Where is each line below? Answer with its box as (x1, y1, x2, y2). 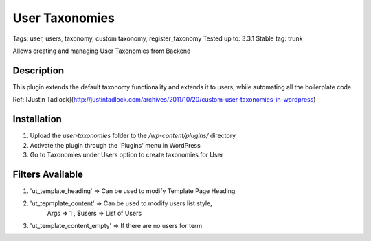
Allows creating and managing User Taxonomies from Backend (12, 47, 191, 55)
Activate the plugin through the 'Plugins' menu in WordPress (30, 141, 201, 149)
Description (12, 65, 65, 76)
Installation (12, 113, 62, 125)
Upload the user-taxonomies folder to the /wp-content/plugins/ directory (30, 131, 236, 140)
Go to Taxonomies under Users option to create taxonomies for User (30, 150, 223, 159)
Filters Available (12, 168, 84, 180)
